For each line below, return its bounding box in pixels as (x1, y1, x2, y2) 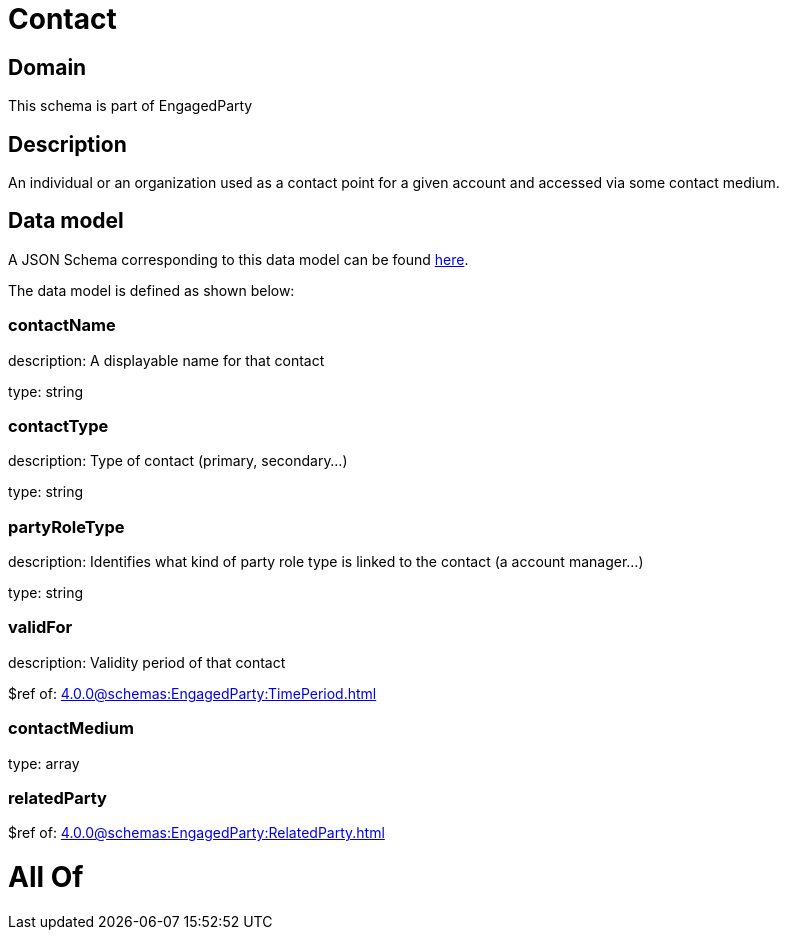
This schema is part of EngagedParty (8, 97, 253, 115)
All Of (8, 860, 84, 895)
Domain (8, 54, 87, 80)
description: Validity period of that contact (8, 653, 286, 671)
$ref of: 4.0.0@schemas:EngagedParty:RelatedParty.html (8, 824, 385, 842)
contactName (8, 315, 116, 336)
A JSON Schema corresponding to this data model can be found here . (8, 250, 469, 268)
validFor (8, 617, 73, 638)
